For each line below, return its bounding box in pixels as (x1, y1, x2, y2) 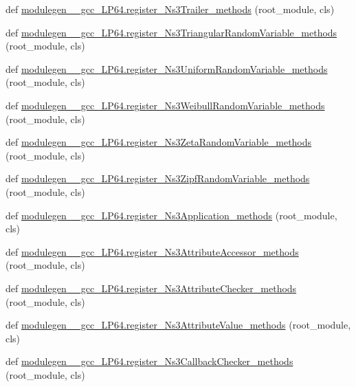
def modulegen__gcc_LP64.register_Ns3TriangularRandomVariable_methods (5, 25, 337, 39)
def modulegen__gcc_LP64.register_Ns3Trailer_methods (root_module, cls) (5, 2, 335, 16)
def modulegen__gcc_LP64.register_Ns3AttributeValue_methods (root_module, (5, 318, 351, 332)
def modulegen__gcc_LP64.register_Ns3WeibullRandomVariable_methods (5, 98, 325, 112)
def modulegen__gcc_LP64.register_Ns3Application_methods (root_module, (5, 208, 337, 222)
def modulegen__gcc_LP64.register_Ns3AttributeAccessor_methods (5, 244, 299, 258)
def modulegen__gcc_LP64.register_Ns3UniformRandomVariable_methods (5, 61, 328, 76)
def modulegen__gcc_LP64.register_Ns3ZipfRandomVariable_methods (5, 171, 310, 186)
